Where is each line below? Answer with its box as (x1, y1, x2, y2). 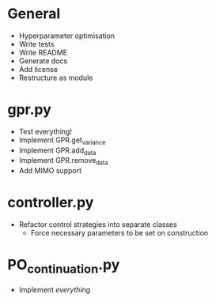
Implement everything (18, 285, 91, 294)
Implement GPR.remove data (18, 156, 108, 167)
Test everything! (18, 126, 73, 136)
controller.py (7, 194, 94, 212)
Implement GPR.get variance (18, 135, 106, 146)
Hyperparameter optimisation (18, 31, 116, 40)
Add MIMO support (18, 166, 82, 176)
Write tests (18, 39, 55, 48)
